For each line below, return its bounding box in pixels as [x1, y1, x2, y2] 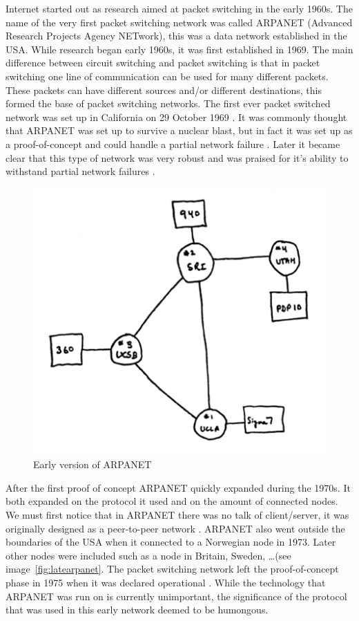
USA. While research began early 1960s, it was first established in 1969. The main [6, 41, 353, 56]
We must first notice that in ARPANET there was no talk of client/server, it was [6, 508, 349, 522]
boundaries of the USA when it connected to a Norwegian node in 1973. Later [6, 535, 336, 549]
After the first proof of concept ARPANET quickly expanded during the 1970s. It [6, 480, 351, 494]
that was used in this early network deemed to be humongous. [6, 602, 269, 617]
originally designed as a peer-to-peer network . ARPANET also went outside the [6, 521, 345, 535]
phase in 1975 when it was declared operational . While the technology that [6, 575, 326, 590]
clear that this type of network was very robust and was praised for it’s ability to [6, 150, 349, 165]
